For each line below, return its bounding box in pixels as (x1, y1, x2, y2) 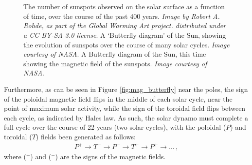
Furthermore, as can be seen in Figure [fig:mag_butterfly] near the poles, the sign (4, 84, 248, 94)
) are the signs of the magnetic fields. (55, 151, 166, 162)
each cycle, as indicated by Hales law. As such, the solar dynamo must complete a (4, 112, 249, 122)
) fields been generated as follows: (36, 131, 136, 141)
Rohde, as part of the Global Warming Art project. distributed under (23, 20, 226, 30)
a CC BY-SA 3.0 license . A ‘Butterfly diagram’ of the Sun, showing (23, 30, 226, 40)
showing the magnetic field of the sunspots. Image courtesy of (23, 58, 207, 68)
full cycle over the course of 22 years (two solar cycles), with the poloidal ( (4, 122, 226, 132)
